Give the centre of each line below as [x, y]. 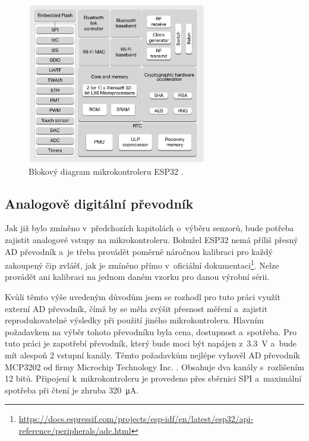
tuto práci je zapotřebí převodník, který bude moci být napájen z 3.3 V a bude [151, 343]
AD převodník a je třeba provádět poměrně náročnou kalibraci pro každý [139, 251]
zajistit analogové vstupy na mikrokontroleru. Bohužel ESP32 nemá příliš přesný [152, 240]
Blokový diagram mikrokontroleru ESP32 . [106, 171]
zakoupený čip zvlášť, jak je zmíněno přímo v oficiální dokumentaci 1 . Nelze [142, 264]
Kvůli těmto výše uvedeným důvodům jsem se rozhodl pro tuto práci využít [143, 297]
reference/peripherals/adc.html [75, 430]
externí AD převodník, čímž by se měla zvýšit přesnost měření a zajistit [136, 308]
